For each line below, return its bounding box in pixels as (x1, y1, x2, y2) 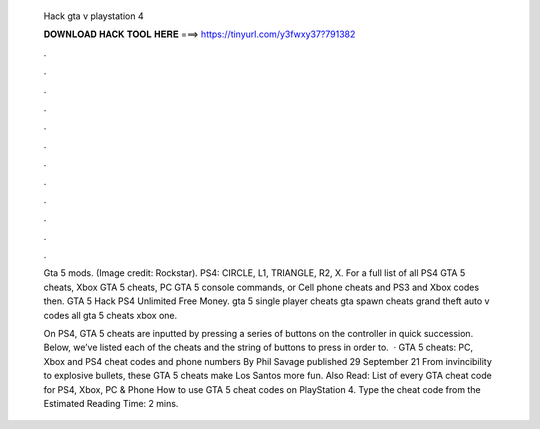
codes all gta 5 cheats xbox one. (43, 309, 178, 321)
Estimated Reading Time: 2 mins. (43, 397, 179, 409)
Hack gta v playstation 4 (43, 10, 144, 22)
